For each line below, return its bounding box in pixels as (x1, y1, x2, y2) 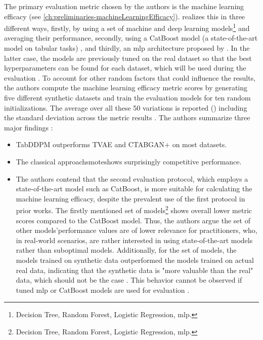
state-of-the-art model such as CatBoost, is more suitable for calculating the (16, 183, 252, 194)
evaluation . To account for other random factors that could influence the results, (4, 72, 256, 83)
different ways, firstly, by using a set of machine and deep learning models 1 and (4, 21, 250, 33)
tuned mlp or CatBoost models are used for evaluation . (16, 284, 190, 295)
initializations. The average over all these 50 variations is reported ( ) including (4, 102, 247, 113)
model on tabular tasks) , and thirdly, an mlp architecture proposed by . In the (4, 43, 250, 53)
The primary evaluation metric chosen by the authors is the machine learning (4, 1, 244, 11)
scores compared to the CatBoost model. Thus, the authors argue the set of (16, 215, 250, 225)
